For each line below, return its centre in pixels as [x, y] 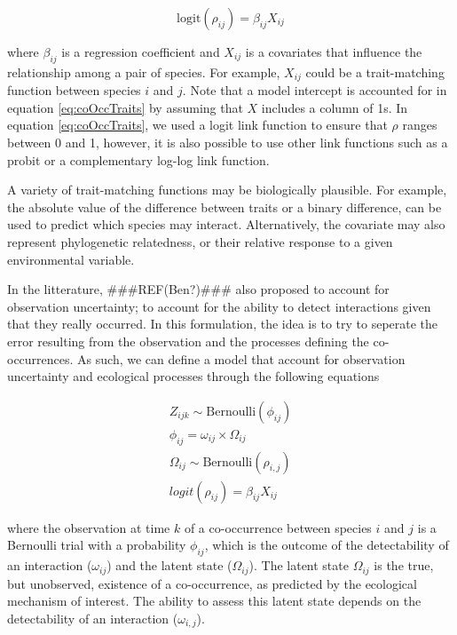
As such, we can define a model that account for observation [241, 358]
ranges [420, 125]
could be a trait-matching [375, 71]
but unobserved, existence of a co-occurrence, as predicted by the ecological [212, 583]
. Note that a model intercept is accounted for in [315, 90]
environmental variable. [71, 259]
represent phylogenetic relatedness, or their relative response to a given [200, 242]
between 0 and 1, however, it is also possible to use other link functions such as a [228, 143]
